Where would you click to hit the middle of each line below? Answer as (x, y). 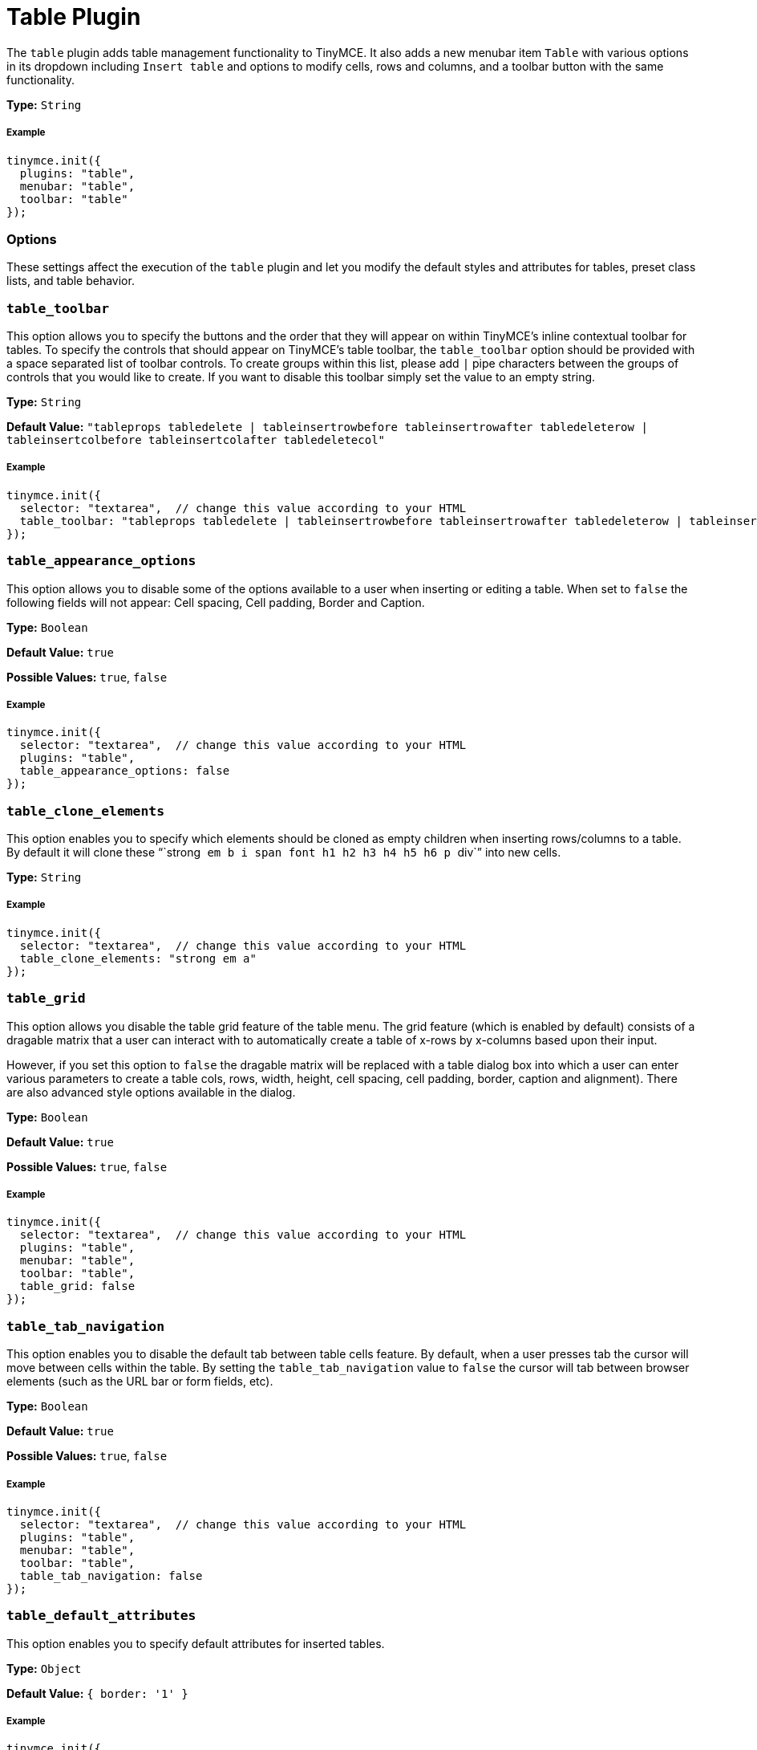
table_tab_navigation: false (111, 1575)
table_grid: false (77, 1286)
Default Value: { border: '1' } (97, 1693)
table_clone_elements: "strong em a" (138, 958)
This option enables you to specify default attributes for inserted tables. (196, 1643)
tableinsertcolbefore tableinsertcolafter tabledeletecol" (196, 440)
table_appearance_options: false (125, 771)
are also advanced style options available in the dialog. (151, 1092)
